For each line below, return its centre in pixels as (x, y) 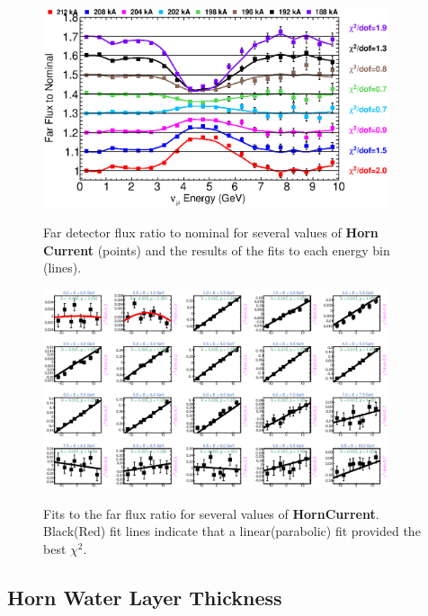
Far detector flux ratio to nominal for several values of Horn (211, 232)
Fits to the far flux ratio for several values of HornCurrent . (211, 513)
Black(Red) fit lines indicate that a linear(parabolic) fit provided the (232, 531)
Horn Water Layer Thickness (145, 597)
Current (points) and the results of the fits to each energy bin (217, 250)
